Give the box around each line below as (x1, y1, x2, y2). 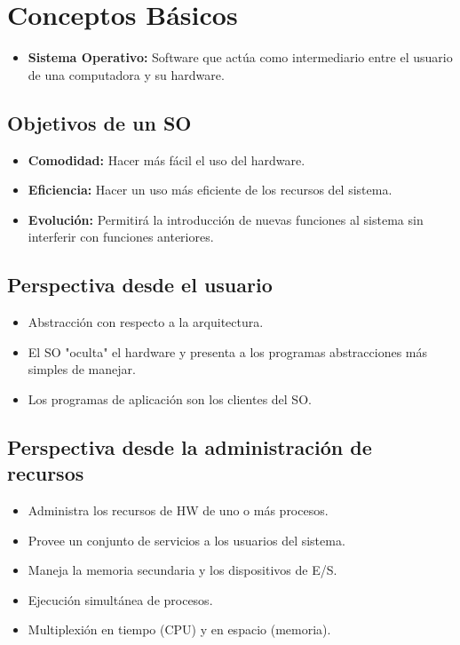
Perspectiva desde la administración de (7, 433, 372, 460)
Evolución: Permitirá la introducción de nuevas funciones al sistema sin (28, 210, 424, 228)
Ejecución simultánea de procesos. (28, 590, 213, 609)
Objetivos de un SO (7, 108, 192, 136)
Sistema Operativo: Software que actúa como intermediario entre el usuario (28, 48, 453, 67)
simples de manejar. (28, 360, 136, 378)
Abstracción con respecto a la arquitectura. (28, 313, 264, 331)
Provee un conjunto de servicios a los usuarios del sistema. (28, 530, 345, 549)
